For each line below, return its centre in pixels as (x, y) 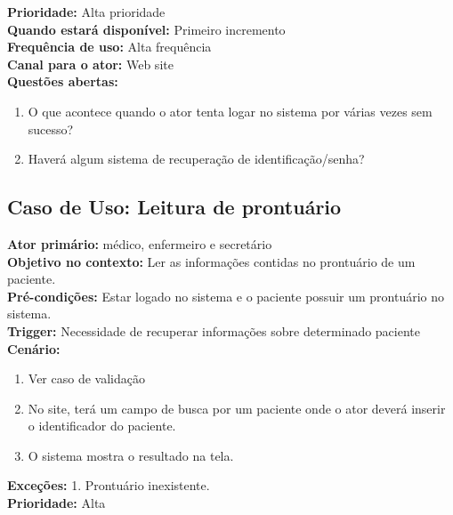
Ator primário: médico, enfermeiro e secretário (140, 243)
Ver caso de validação (86, 378)
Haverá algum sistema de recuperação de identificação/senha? (196, 159)
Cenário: (34, 348)
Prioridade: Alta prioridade (86, 12)
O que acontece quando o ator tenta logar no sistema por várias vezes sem (230, 111)
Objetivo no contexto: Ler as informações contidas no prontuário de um (211, 261)
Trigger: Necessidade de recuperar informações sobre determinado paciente (214, 330)
